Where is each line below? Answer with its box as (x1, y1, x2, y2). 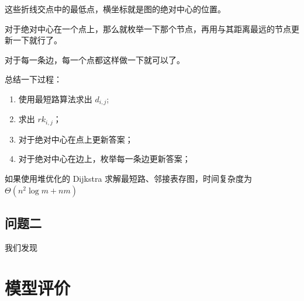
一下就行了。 (12, 34, 62, 46)
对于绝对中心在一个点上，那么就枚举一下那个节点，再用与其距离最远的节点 (5, 22, 291, 34)
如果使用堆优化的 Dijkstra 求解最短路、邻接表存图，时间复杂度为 (5, 172, 253, 185)
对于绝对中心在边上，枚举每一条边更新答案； (18, 153, 191, 165)
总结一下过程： (5, 73, 62, 85)
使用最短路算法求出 (18, 92, 92, 105)
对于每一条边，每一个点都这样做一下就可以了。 (5, 53, 185, 65)
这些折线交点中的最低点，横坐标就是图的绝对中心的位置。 (5, 3, 226, 15)
